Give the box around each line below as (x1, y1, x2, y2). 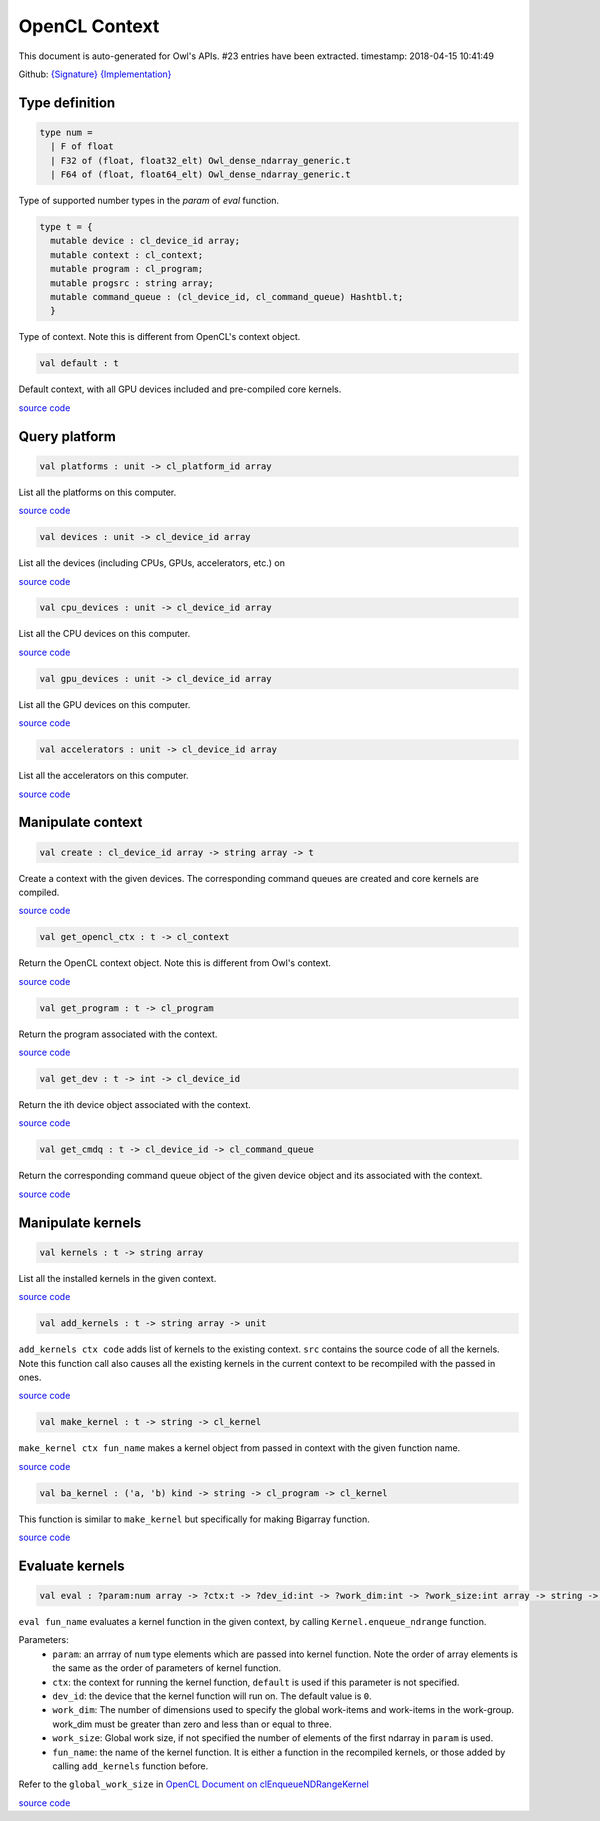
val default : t (39, 358, 120, 369)
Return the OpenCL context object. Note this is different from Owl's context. (18, 957, 332, 969)
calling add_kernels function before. (52, 1760, 209, 1772)
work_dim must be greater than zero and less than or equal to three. (52, 1718, 332, 1730)
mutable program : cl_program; (50, 263, 204, 275)
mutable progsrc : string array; (50, 277, 214, 289)
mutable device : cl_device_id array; (50, 235, 240, 247)
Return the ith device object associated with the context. (18, 1099, 252, 1111)
